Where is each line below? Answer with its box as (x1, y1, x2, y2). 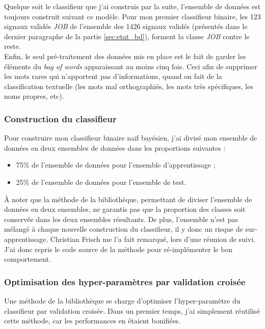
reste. (4, 41, 21, 51)
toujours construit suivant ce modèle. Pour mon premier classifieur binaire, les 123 (4, 11, 261, 21)
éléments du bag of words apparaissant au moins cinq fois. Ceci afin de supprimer (4, 61, 257, 71)
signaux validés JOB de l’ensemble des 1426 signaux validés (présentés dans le (4, 21, 248, 32)
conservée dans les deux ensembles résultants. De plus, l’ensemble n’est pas (4, 213, 238, 224)
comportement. (4, 254, 51, 264)
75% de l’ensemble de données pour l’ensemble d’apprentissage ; (16, 159, 216, 170)
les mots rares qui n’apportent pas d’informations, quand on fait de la (4, 71, 222, 81)
